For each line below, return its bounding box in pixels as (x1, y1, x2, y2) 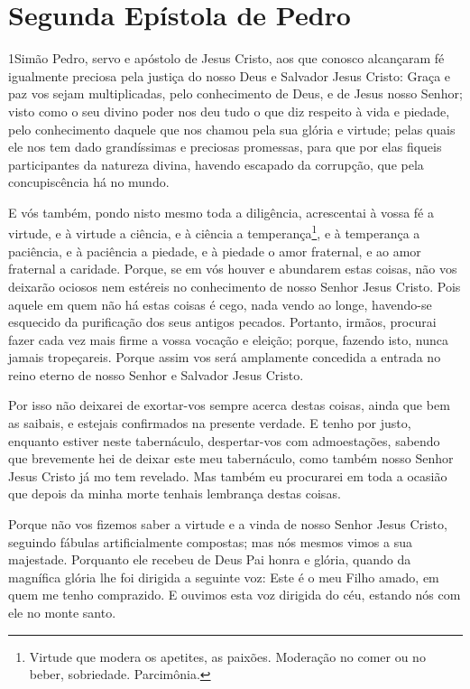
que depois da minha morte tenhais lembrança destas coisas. (8, 484, 341, 503)
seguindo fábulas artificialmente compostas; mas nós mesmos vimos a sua (8, 532, 412, 551)
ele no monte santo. (8, 603, 116, 621)
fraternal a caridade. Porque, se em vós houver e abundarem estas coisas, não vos (8, 259, 457, 278)
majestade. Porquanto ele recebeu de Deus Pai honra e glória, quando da (8, 550, 411, 569)
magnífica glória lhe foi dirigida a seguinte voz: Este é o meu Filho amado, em (8, 567, 439, 586)
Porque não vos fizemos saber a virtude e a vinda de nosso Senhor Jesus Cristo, (8, 515, 447, 534)
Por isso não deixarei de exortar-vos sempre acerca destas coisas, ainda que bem (8, 396, 450, 414)
